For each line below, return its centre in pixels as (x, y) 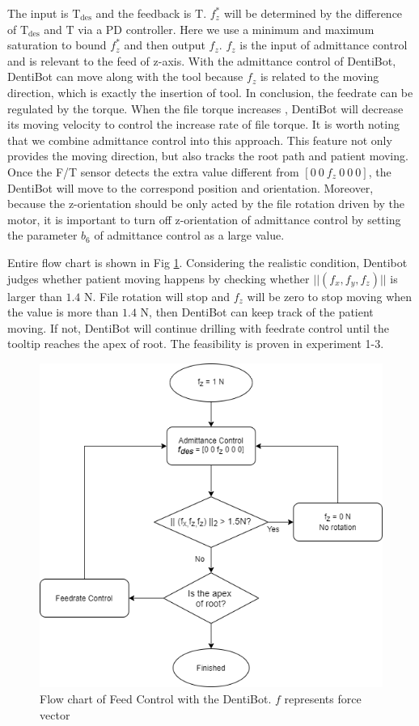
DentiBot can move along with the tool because (125, 76)
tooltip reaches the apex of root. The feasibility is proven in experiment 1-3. (196, 344)
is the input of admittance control (324, 45)
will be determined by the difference (313, 13)
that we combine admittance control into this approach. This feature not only (200, 140)
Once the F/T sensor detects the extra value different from (153, 171)
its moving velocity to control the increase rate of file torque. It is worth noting (203, 124)
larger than (35, 296)
